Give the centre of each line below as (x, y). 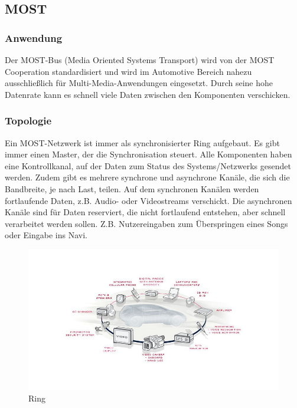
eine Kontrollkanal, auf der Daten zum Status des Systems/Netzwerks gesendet (148, 165)
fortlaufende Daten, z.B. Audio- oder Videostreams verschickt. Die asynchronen (148, 200)
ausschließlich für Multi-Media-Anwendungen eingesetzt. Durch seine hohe (139, 83)
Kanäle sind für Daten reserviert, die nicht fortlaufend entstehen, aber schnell (145, 212)
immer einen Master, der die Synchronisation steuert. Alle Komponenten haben (148, 154)
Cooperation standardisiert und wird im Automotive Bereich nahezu (128, 71)
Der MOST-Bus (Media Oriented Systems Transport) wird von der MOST (140, 60)
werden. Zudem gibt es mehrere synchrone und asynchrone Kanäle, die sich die (147, 177)
